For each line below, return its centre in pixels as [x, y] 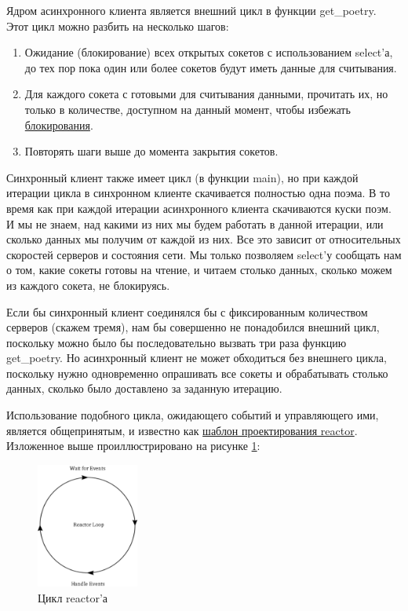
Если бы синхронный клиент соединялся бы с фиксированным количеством [187, 311]
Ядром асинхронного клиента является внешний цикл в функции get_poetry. [191, 10]
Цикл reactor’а [73, 597]
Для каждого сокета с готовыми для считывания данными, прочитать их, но [206, 94]
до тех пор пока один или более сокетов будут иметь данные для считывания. [211, 67]
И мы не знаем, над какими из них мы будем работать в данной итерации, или [195, 223]
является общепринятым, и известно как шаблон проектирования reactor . [182, 430]
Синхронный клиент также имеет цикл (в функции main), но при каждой [182, 177]
